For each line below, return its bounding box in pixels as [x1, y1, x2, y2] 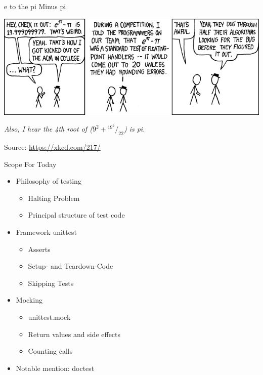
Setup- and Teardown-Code [28, 261, 113, 271]
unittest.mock [28, 312, 71, 322]
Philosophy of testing [16, 176, 81, 186]
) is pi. [123, 123, 145, 134]
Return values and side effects [28, 328, 121, 339]
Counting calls [28, 346, 73, 356]
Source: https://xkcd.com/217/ [4, 142, 101, 152]
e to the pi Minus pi [4, 1, 66, 11]
